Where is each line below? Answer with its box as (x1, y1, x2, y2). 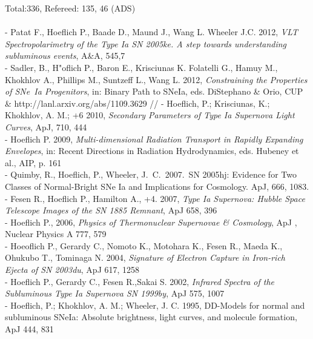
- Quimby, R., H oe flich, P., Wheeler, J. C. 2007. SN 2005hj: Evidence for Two (5, 168, 297, 181)
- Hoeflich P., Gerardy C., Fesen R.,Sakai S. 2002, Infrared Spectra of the (5, 275, 275, 287)
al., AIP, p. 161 (5, 156, 62, 169)
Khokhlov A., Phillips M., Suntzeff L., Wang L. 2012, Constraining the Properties (5, 73, 308, 86)
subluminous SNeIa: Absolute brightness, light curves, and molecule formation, (5, 310, 297, 323)
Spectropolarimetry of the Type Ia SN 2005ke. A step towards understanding (5, 37, 287, 50)
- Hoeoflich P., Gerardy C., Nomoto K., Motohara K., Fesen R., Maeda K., (5, 239, 283, 252)
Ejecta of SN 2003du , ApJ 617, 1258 (5, 263, 140, 276)
